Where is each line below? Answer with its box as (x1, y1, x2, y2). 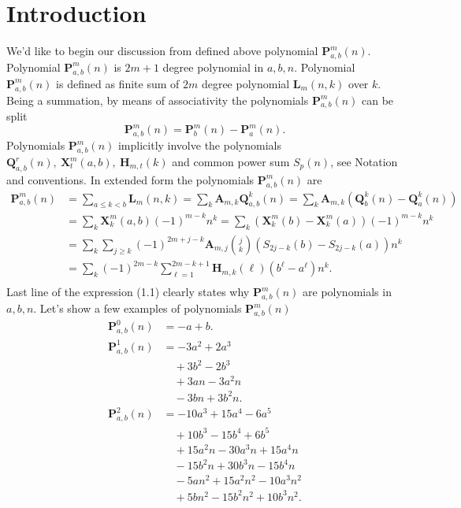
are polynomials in (303, 284, 392, 300)
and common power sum (172, 154, 290, 169)
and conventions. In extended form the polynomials (6, 171, 255, 187)
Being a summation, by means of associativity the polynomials (6, 91, 309, 108)
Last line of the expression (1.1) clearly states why (6, 284, 250, 300)
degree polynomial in (162, 58, 264, 75)
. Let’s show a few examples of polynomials (33, 300, 242, 317)
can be (362, 91, 394, 108)
